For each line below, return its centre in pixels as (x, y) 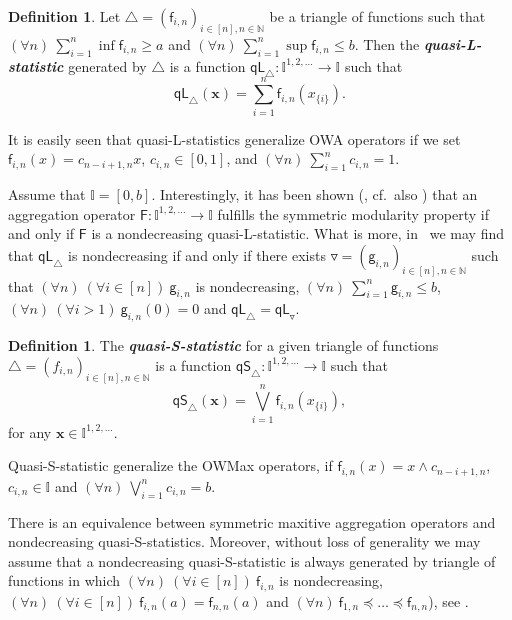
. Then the (387, 43)
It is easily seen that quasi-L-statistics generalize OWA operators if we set (234, 138)
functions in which (64, 580)
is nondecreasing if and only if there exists (197, 254)
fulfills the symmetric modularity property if (353, 213)
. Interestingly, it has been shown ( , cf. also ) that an (314, 193)
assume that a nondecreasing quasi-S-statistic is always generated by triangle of (252, 560)
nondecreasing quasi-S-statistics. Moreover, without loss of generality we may (244, 541)
